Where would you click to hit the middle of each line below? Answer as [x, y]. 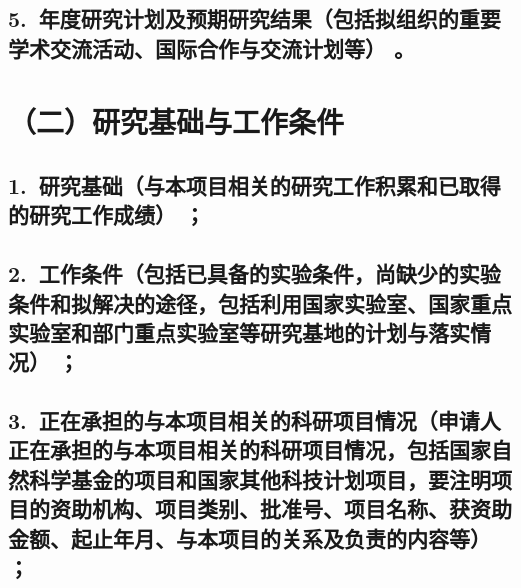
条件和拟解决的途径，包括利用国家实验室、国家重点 [260, 302]
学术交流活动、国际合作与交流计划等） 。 [212, 47]
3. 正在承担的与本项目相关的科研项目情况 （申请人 [254, 420]
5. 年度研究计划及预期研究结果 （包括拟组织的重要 [254, 18]
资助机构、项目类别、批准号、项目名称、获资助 [280, 508]
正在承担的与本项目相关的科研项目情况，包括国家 [249, 449]
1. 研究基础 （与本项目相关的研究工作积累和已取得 [254, 184]
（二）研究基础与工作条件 [176, 121]
